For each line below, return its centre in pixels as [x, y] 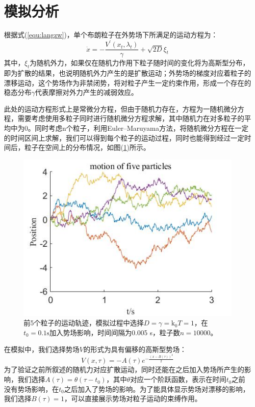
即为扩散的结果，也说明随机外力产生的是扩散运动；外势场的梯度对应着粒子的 [127, 73]
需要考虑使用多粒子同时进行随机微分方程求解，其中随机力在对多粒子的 [131, 118]
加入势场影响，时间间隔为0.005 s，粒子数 [115, 332]
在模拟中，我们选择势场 [42, 349]
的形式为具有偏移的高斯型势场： [135, 349]
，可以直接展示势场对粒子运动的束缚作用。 [133, 398]
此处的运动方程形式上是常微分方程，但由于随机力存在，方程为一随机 [114, 108]
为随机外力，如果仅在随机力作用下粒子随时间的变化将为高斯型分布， [140, 63]
